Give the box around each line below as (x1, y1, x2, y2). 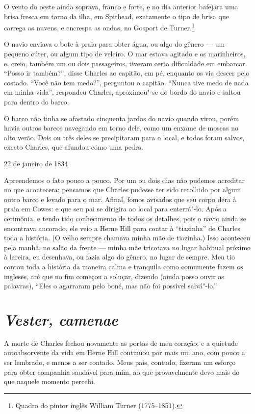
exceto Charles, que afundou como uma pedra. (4, 142, 144, 152)
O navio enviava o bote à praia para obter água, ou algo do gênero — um (4, 39, 225, 49)
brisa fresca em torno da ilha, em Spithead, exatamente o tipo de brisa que (4, 11, 229, 21)
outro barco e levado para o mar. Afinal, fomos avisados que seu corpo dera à (4, 194, 236, 204)
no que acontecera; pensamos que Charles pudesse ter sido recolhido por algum (4, 184, 241, 195)
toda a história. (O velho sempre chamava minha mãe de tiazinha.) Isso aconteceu (4, 233, 250, 243)
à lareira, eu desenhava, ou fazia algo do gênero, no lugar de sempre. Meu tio (4, 252, 235, 262)
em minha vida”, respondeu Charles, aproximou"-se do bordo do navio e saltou (4, 87, 241, 97)
